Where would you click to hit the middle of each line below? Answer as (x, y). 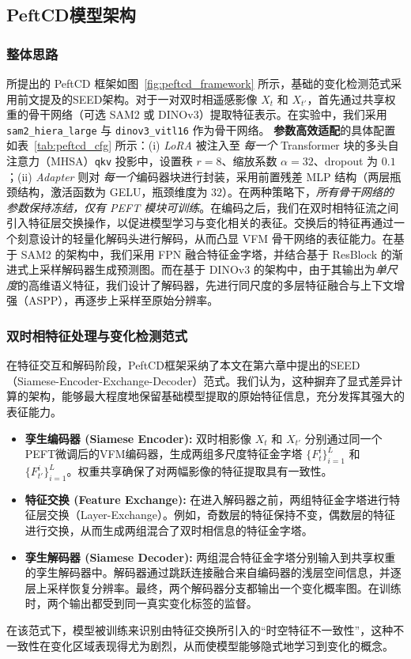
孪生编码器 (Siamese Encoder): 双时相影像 (138, 438)
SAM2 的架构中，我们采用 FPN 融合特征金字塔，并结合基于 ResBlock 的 (206, 254)
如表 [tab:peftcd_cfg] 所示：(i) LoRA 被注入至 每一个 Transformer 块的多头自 (203, 145)
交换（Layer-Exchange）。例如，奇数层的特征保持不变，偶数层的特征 (221, 515)
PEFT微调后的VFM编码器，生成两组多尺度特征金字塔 (164, 454)
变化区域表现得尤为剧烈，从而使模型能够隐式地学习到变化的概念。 (222, 645)
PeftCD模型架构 (71, 15)
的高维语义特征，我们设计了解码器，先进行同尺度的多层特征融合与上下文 (205, 284)
